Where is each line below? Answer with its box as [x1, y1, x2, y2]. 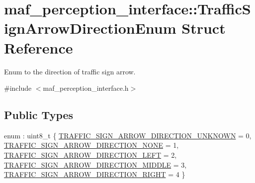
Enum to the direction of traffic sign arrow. [4, 66, 136, 76]
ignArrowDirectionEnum [4, 18, 176, 38]
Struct [181, 18, 226, 38]
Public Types [4, 107, 74, 122]
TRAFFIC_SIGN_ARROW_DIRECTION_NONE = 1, [4, 140, 179, 150]
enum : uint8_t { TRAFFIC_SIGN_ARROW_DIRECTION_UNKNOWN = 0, [4, 130, 252, 140]
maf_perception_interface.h [43, 83, 129, 93]
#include [4, 83, 32, 93]
